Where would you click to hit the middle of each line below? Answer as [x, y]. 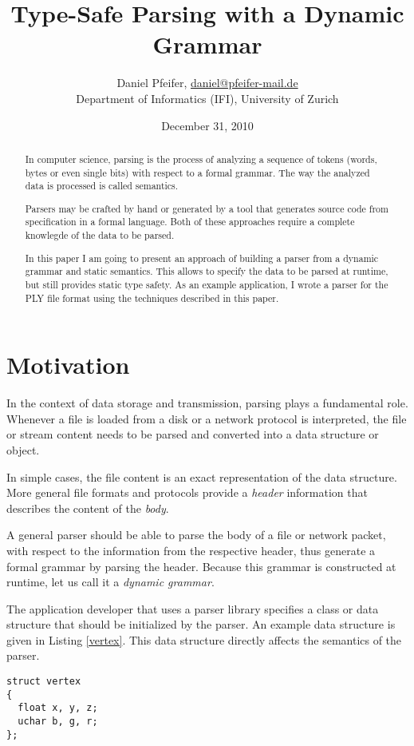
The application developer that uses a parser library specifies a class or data [193, 608]
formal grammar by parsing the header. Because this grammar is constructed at [201, 566]
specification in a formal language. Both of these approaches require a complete [190, 222]
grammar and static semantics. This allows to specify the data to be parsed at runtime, [207, 271]
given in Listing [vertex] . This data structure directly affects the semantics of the [204, 639]
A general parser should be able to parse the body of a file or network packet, [196, 535]
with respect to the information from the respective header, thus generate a [191, 550]
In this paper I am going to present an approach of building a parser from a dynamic [202, 258]
